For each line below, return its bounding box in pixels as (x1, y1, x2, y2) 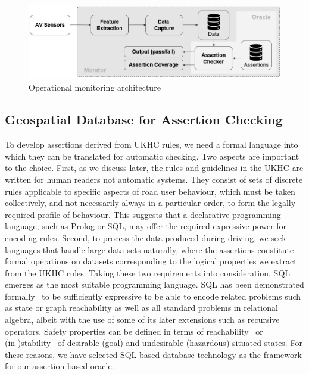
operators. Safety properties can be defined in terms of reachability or (5, 325, 263, 337)
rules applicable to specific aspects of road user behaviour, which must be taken (5, 185, 295, 197)
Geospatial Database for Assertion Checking (5, 110, 283, 129)
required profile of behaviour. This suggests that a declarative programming (5, 208, 281, 220)
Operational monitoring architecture (29, 81, 161, 93)
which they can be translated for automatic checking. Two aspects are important (5, 149, 299, 162)
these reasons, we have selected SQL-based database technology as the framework (5, 348, 302, 360)
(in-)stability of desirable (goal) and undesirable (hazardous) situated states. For (5, 336, 302, 349)
